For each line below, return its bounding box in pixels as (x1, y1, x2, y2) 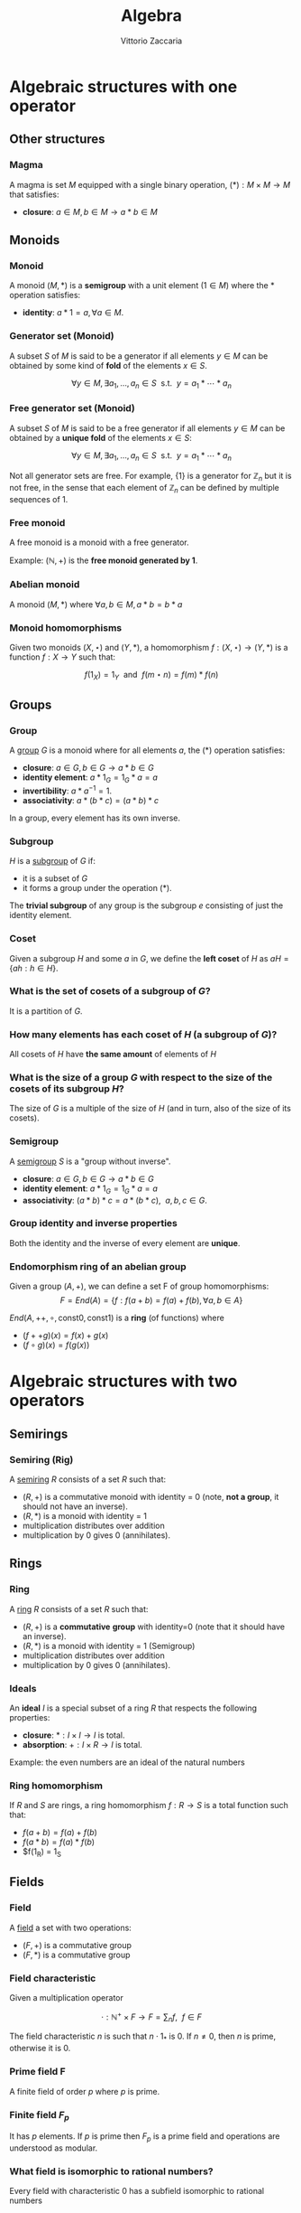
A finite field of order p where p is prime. (9, 2086, 160, 2096)
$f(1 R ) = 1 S (22, 1846, 61, 1860)
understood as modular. (9, 2143, 98, 2153)
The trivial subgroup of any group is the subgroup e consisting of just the (9, 900, 284, 911)
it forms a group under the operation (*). (22, 883, 173, 894)
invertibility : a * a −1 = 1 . (22, 783, 113, 796)
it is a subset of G (22, 873, 88, 884)
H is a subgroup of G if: (9, 856, 96, 867)
